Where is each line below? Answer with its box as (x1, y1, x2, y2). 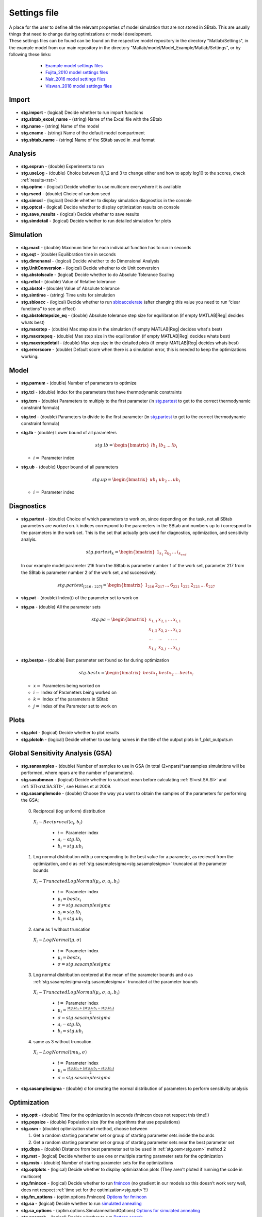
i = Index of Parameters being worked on (33, 689, 117, 696)
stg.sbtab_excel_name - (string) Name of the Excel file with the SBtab (21, 116, 162, 122)
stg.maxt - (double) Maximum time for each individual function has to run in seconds (21, 244, 192, 250)
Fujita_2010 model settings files (45, 69, 109, 75)
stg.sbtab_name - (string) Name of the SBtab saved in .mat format (21, 137, 155, 143)
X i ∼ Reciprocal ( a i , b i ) (33, 819, 82, 826)
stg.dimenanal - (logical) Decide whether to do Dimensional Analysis (21, 258, 160, 264)
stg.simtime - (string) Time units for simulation (21, 292, 115, 298)
